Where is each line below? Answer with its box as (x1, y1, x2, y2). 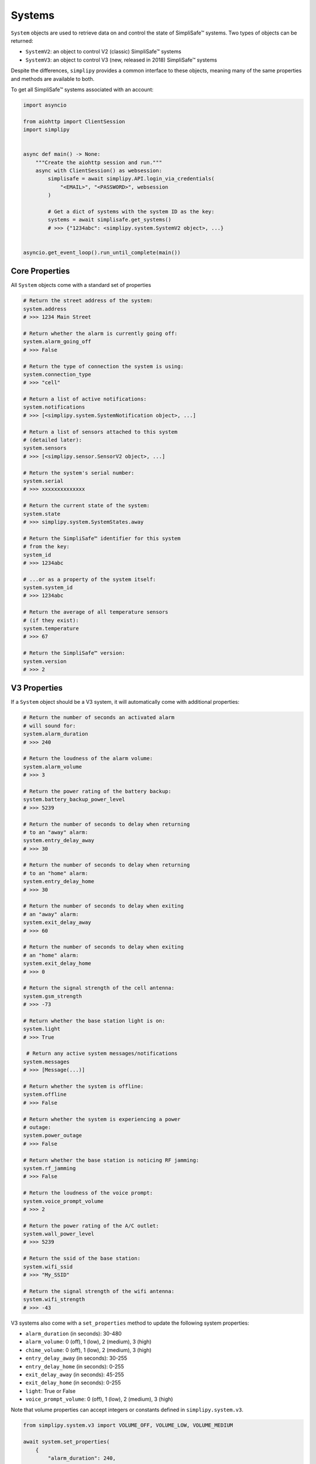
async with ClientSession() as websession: (35, 167, 162, 174)
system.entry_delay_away (23, 837, 95, 844)
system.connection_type (23, 371, 92, 378)
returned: (11, 37, 33, 44)
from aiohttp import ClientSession (23, 118, 125, 125)
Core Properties (11, 266, 70, 276)
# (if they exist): (23, 617, 79, 624)
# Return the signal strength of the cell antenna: (23, 984, 175, 991)
